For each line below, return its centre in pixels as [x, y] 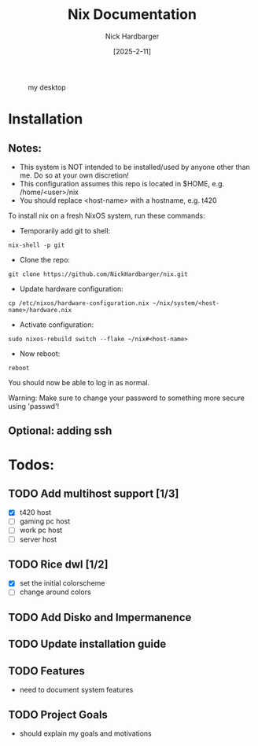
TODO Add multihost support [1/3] [94, 493]
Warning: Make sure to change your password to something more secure [127, 398]
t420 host [35, 513]
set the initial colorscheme [62, 583]
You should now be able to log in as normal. [79, 382]
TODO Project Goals [58, 714]
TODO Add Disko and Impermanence [100, 617]
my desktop [47, 87]
